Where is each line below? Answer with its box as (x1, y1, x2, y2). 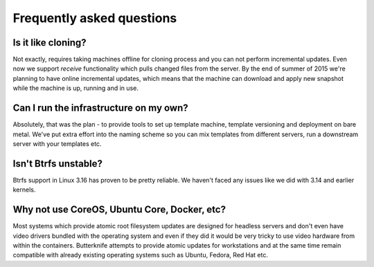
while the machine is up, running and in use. (12, 84, 139, 93)
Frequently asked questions (12, 10, 177, 26)
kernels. (12, 185, 36, 194)
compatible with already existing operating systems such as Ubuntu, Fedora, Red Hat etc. (12, 251, 268, 259)
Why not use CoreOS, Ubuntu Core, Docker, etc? (12, 204, 226, 216)
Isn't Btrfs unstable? (12, 158, 103, 169)
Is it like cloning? (12, 37, 87, 48)
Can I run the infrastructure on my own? (12, 102, 188, 114)
